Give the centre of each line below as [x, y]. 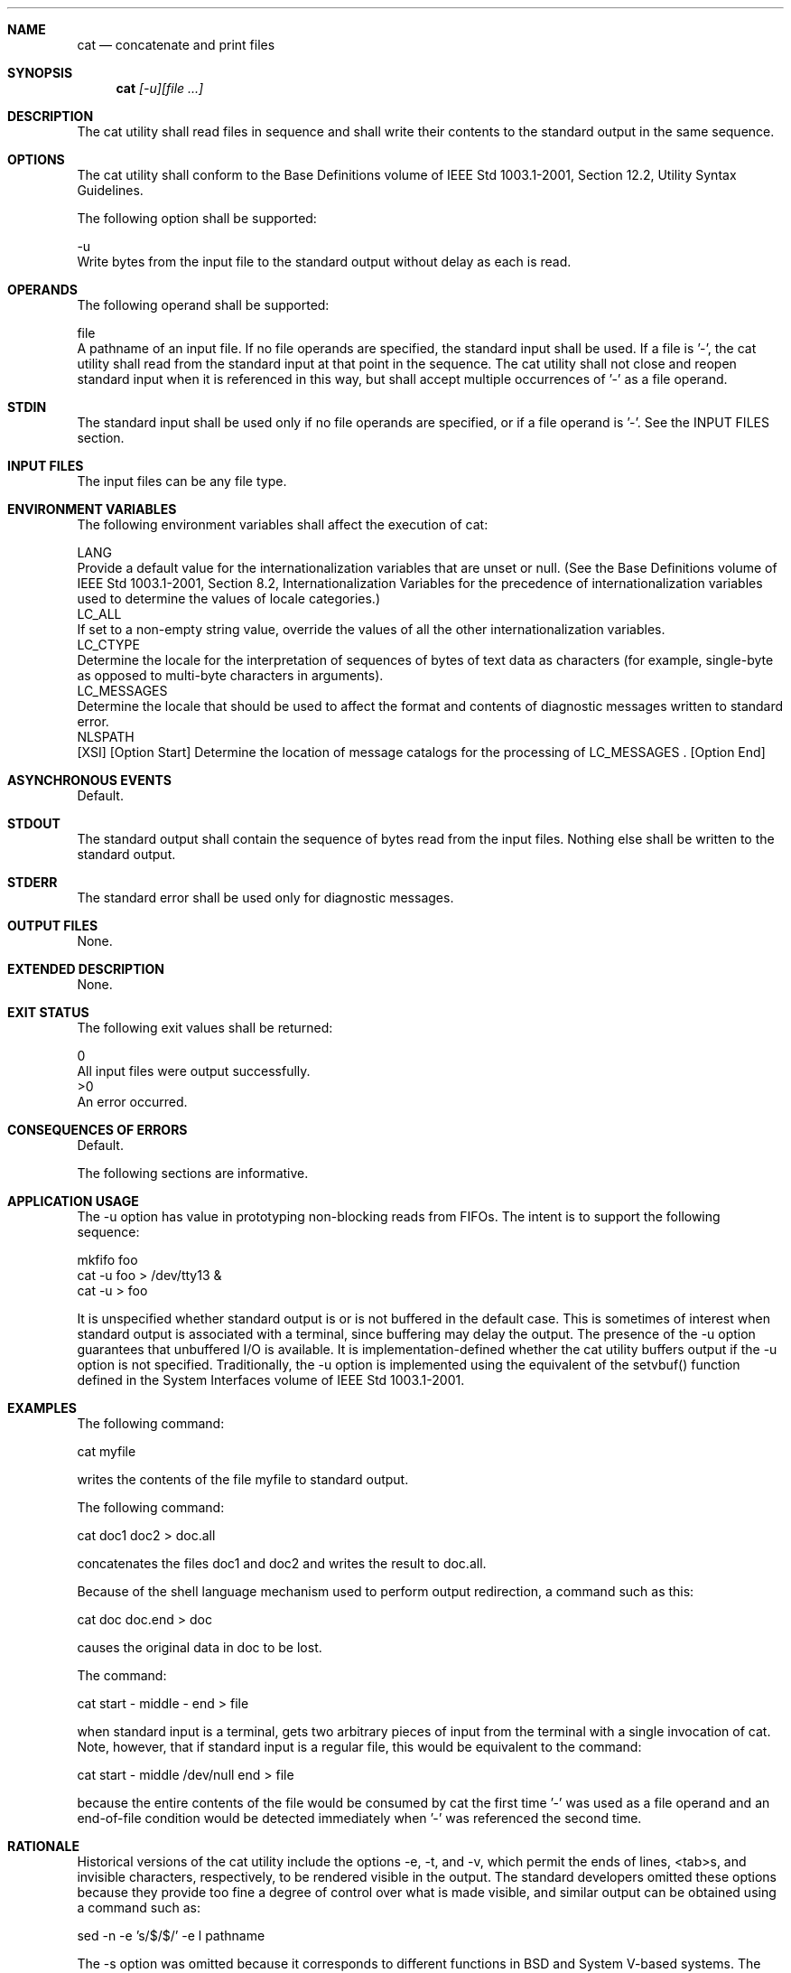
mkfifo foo [107, 1260]
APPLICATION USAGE [73, 1201]
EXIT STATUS [48, 1012]
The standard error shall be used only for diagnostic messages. [265, 898]
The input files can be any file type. [182, 481]
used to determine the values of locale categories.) [228, 598]
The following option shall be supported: [197, 218]
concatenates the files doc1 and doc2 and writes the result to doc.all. [282, 1563]
